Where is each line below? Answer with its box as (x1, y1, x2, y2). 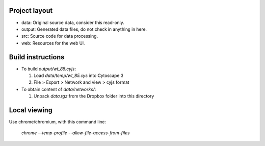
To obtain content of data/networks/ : (21, 86, 96, 92)
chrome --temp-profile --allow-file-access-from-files (21, 130, 130, 136)
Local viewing (9, 106, 53, 114)
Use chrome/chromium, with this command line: (9, 119, 106, 125)
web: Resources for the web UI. (21, 40, 85, 46)
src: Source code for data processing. (21, 33, 98, 39)
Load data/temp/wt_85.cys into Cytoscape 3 (33, 73, 124, 78)
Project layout (9, 6, 53, 15)
